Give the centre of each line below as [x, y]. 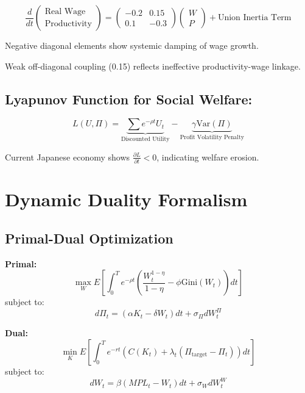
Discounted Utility [145, 139]
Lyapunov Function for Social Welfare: [129, 99]
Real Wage [65, 12]
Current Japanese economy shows [68, 157]
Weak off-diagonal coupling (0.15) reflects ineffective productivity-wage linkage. [153, 66]
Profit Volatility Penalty [212, 138]
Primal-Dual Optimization [89, 238]
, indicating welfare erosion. [208, 157]
